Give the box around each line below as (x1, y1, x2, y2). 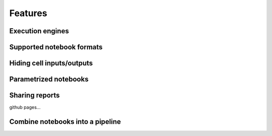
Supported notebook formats (9, 43, 103, 51)
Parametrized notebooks (9, 75, 89, 84)
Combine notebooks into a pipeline (9, 117, 121, 126)
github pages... (9, 104, 41, 110)
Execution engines (9, 27, 69, 35)
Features (9, 8, 47, 19)
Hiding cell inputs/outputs (9, 59, 93, 67)
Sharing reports (9, 91, 60, 100)
